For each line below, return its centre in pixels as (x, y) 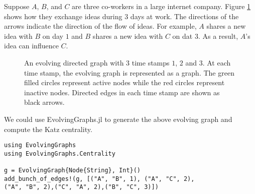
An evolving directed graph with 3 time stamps (97, 62)
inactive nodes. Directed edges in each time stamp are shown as (122, 92)
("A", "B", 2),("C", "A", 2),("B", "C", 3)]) (81, 187)
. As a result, (218, 36)
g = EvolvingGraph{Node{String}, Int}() (73, 171)
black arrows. (44, 102)
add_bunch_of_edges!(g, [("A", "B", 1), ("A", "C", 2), (99, 179)
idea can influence (31, 46)
